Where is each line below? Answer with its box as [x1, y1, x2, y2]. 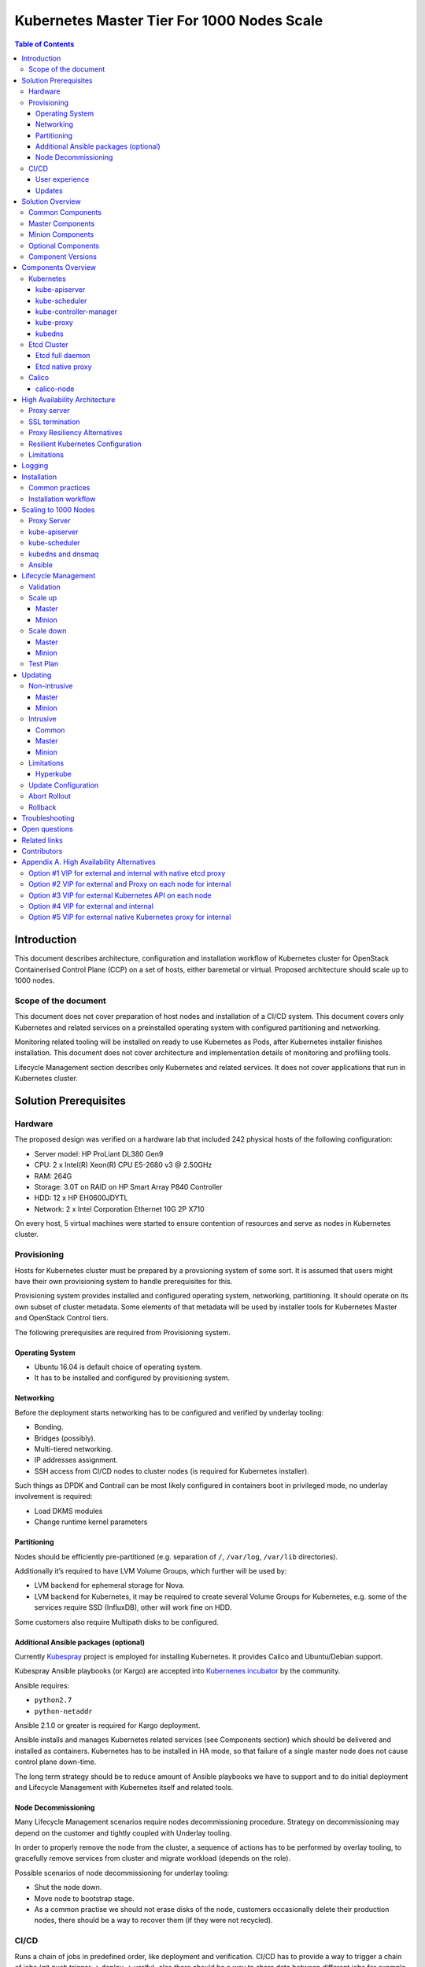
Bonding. [34, 1423, 64, 1432]
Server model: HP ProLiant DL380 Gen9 [34, 1149, 164, 1158]
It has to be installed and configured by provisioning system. [34, 1373, 231, 1382]
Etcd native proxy [35, 362, 92, 371]
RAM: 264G [34, 1171, 72, 1180]
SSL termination [28, 417, 80, 426]
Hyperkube [35, 769, 72, 779]
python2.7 [34, 1696, 72, 1705]
